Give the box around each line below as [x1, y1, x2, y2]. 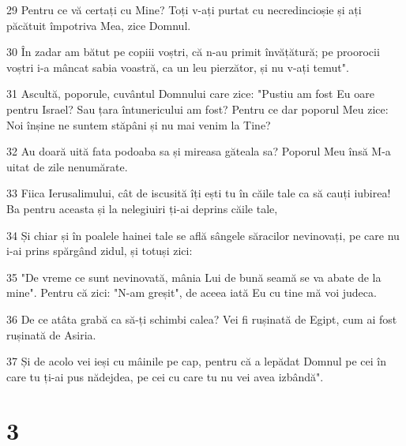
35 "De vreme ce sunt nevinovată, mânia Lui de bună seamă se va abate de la [6, 268, 382, 285]
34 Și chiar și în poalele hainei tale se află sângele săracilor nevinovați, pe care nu [6, 227, 400, 243]
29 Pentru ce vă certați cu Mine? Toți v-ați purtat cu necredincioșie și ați [6, 2, 362, 17]
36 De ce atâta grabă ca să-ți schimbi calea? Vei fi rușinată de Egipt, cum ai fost [6, 310, 397, 327]
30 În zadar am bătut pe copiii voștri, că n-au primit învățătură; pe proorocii [6, 43, 380, 60]
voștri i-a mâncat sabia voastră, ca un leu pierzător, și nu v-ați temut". [6, 58, 349, 75]
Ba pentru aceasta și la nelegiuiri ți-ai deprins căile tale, [6, 200, 278, 216]
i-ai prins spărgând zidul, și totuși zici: [6, 242, 193, 259]
